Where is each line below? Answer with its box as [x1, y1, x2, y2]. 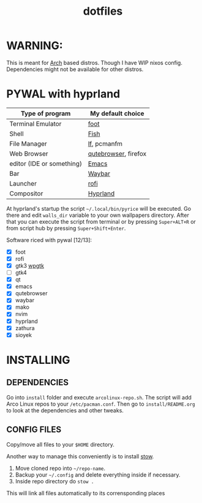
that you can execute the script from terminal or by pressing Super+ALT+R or [6, 217, 196, 225]
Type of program [20, 109, 71, 118]
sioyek [15, 331, 32, 338]
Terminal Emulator [9, 119, 62, 128]
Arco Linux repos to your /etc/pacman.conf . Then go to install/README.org [6, 400, 195, 407]
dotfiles [83, 4, 123, 18]
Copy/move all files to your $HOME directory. [6, 441, 114, 448]
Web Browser [9, 149, 48, 157]
